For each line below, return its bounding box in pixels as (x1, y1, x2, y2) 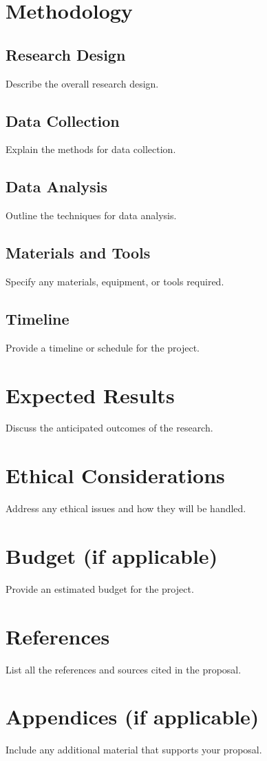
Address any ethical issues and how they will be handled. (6, 501, 246, 516)
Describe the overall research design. (6, 76, 159, 90)
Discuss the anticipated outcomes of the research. (6, 420, 213, 435)
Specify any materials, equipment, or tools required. (6, 274, 224, 288)
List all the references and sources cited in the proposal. (6, 662, 242, 676)
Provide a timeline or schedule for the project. (6, 340, 200, 354)
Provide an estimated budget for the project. (6, 581, 194, 596)
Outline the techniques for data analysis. (6, 208, 177, 223)
